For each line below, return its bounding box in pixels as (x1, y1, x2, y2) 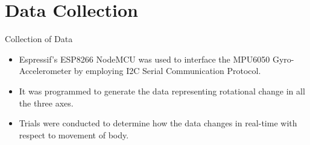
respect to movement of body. (19, 128, 129, 141)
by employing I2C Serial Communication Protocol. (74, 64, 261, 77)
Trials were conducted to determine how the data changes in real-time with (19, 117, 297, 129)
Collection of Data (5, 32, 73, 45)
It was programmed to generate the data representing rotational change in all (19, 84, 305, 97)
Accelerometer (19, 64, 72, 77)
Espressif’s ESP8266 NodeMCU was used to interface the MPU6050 (19, 52, 270, 65)
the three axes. (19, 96, 74, 109)
